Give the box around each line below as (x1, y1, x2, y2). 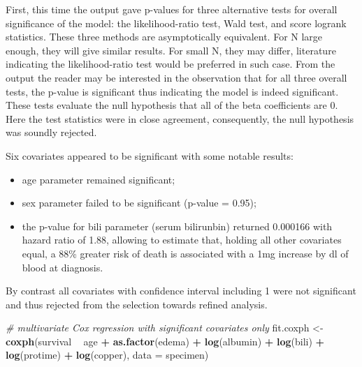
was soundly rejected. (6, 125, 97, 140)
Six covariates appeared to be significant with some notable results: (6, 148, 294, 163)
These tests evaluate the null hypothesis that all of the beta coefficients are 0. (6, 98, 338, 112)
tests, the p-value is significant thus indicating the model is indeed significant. (6, 84, 339, 98)
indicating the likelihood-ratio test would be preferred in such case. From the (6, 57, 335, 71)
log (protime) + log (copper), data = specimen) (6, 347, 209, 362)
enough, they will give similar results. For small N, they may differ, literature (6, 43, 336, 57)
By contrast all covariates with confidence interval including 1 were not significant (6, 283, 356, 298)
